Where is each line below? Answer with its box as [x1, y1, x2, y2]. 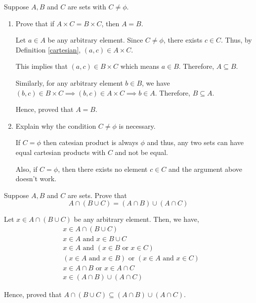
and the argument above [169, 163, 243, 174]
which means [120, 61, 160, 71]
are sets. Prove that [67, 190, 127, 200]
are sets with [67, 1, 106, 11]
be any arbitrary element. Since [47, 35, 143, 45]
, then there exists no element [58, 163, 148, 174]
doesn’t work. [15, 173, 56, 184]
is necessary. [119, 120, 156, 131]
